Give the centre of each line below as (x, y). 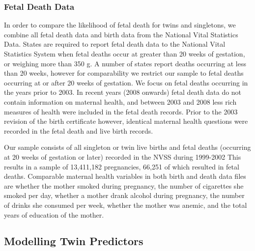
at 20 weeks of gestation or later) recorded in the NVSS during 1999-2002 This (123, 156)
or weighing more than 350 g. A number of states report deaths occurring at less (125, 63)
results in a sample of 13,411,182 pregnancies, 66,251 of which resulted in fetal (122, 166)
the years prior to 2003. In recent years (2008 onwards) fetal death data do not (123, 92)
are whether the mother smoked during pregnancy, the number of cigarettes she (124, 185)
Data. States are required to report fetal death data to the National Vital (115, 44)
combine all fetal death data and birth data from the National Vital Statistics (121, 34)
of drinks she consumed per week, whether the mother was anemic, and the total (126, 205)
